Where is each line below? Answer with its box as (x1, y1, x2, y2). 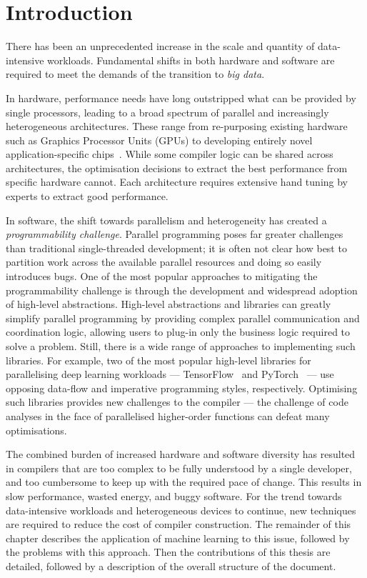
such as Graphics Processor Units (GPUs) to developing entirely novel (6, 132, 313, 147)
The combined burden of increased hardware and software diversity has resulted (6, 447, 356, 462)
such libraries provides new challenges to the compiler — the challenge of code (6, 394, 348, 409)
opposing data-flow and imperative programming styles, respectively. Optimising (6, 380, 358, 395)
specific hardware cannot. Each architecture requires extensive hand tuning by (6, 174, 348, 189)
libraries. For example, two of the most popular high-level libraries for (6, 352, 311, 367)
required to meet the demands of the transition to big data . (6, 66, 265, 81)
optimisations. (6, 422, 67, 437)
